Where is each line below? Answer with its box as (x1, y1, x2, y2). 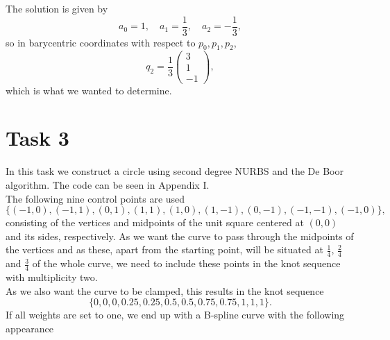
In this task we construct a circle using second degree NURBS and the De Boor (6, 164, 344, 178)
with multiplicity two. (6, 269, 98, 284)
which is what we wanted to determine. (6, 83, 172, 97)
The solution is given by (6, 1, 108, 15)
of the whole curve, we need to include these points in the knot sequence (32, 256, 341, 271)
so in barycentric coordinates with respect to (6, 35, 196, 49)
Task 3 (6, 124, 69, 152)
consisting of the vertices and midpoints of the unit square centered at (6, 215, 304, 230)
